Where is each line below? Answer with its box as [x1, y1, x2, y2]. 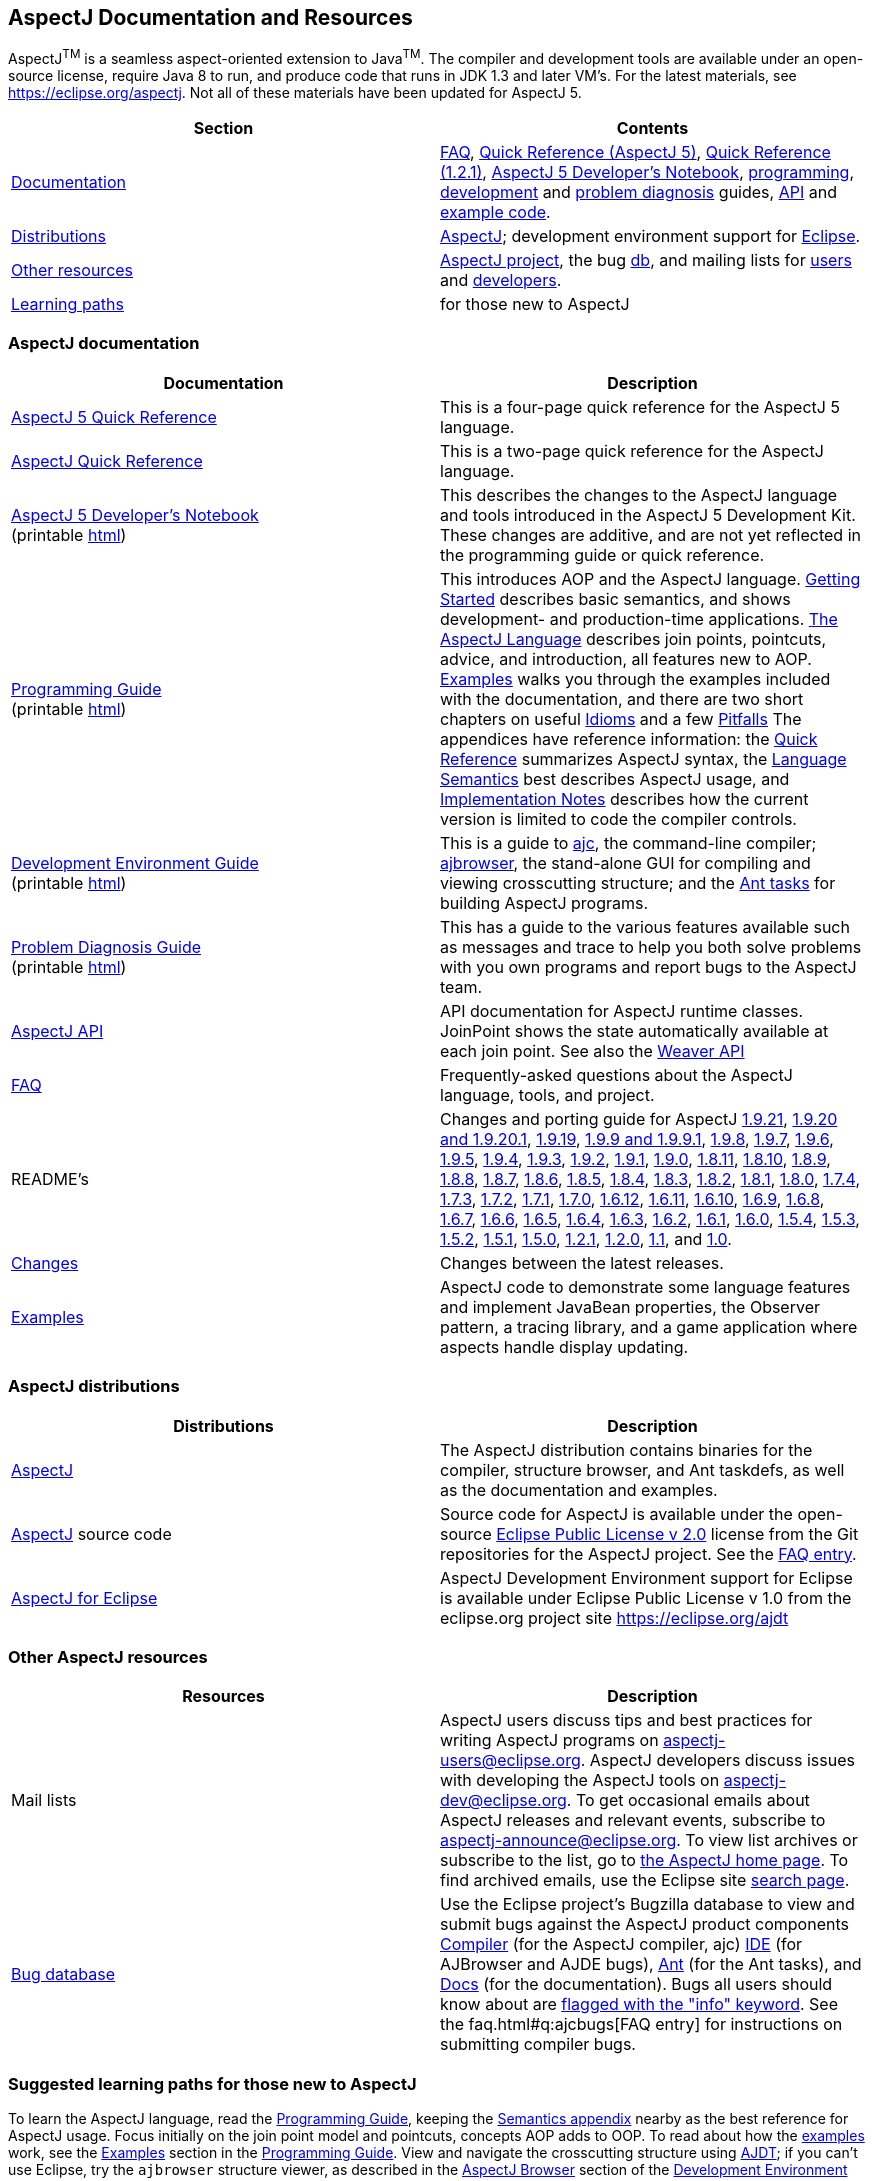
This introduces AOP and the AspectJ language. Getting [440, 568, 861, 589]
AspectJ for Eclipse [11, 1587, 158, 1608]
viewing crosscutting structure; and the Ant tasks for [440, 872, 836, 893]
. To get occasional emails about [566, 1790, 810, 1811]
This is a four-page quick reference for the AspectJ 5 [440, 396, 840, 417]
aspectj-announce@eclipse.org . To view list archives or [440, 1830, 858, 1851]
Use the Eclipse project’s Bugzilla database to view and [440, 1894, 855, 1915]
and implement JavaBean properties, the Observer [440, 1296, 820, 1317]
